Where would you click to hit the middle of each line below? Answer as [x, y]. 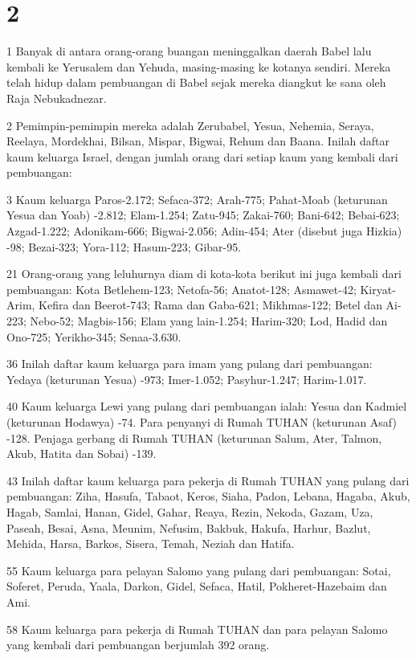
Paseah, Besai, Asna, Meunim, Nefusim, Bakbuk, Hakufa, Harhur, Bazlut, [189, 527]
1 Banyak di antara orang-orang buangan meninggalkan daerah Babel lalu [189, 51]
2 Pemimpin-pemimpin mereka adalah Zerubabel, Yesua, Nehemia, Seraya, [190, 125]
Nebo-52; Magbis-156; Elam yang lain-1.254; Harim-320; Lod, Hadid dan [209, 321]
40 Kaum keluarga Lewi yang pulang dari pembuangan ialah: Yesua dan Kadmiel [207, 406]
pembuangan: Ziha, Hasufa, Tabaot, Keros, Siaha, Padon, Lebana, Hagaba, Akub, [208, 496]
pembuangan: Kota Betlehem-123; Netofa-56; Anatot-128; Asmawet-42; [181, 289]
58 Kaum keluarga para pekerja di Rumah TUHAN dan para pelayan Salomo [197, 629]
